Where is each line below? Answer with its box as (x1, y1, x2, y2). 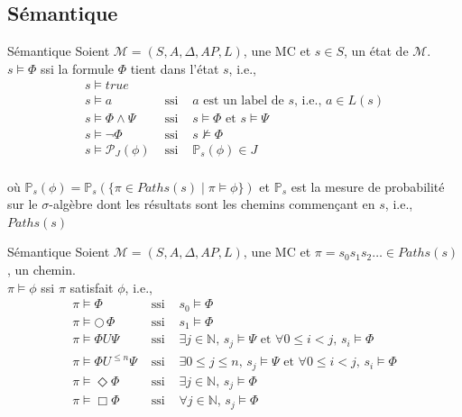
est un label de (203, 95, 284, 108)
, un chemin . (7, 259, 76, 278)
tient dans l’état (130, 59, 219, 77)
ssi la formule (40, 59, 114, 77)
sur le (7, 195, 38, 213)
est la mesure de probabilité (291, 177, 445, 195)
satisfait (69, 277, 114, 296)
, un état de (344, 41, 409, 60)
